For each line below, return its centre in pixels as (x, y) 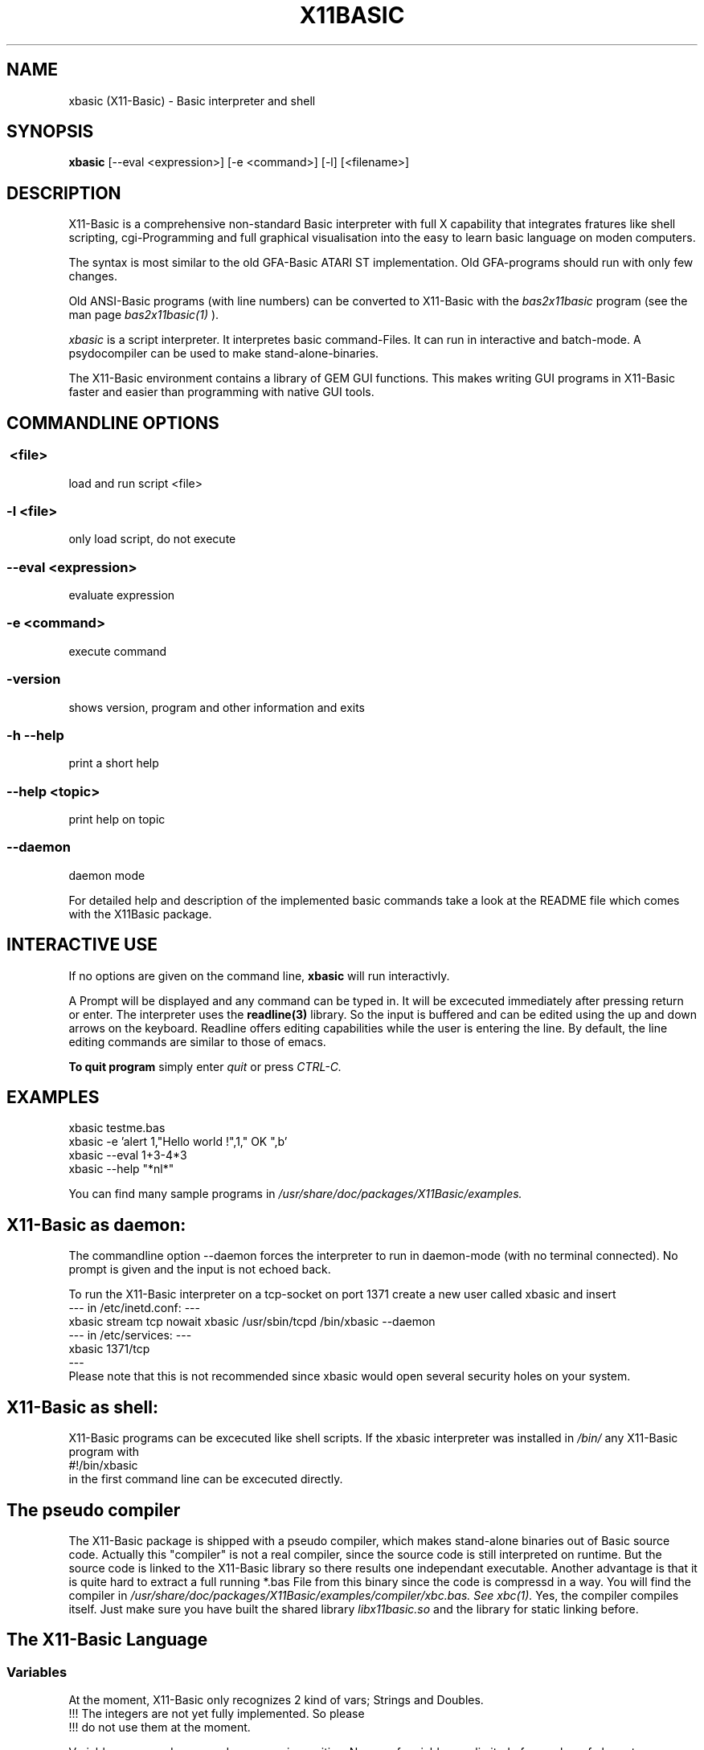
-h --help (35, 735)
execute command (118, 651)
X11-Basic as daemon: (96, 1225)
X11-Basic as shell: (82, 1407)
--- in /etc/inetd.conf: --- (134, 1308)
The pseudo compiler (94, 1510)
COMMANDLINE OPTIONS (113, 423)
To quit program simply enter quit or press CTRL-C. (205, 1066)
